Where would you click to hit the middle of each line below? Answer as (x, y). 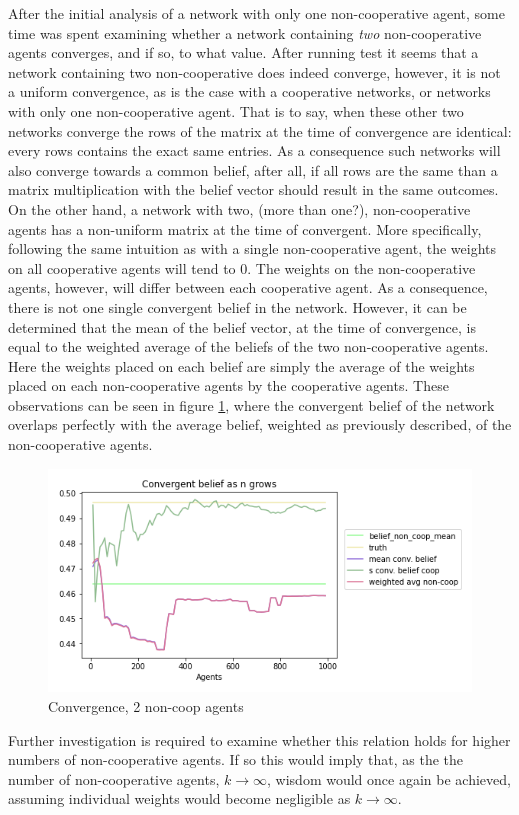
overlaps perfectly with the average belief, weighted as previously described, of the (260, 424)
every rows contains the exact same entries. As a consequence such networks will (254, 150)
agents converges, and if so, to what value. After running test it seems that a (243, 52)
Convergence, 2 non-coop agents (146, 706)
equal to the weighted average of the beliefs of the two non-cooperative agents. (248, 346)
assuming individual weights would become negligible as (179, 798)
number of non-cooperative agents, (114, 778)
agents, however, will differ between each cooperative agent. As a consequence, (248, 287)
